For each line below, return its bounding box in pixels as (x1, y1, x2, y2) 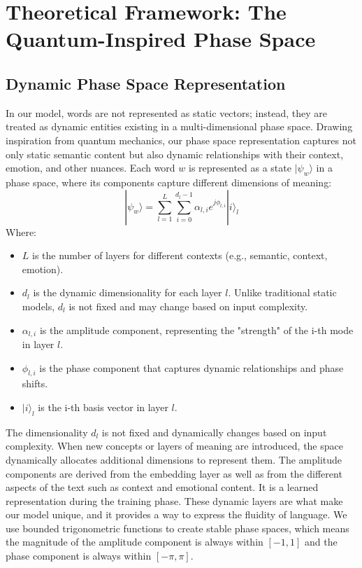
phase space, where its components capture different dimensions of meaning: (6, 174, 332, 189)
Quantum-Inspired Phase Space (6, 25, 316, 53)
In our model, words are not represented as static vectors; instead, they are (6, 105, 327, 120)
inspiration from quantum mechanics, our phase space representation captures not (6, 132, 356, 147)
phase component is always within (6, 548, 152, 563)
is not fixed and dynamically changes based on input (101, 424, 327, 439)
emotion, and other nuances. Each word (6, 160, 175, 175)
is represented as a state (188, 160, 291, 175)
